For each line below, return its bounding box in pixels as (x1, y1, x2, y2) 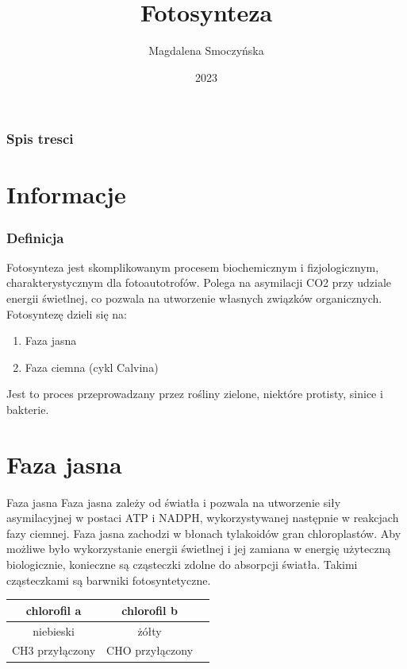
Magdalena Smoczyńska (148, 42, 264, 59)
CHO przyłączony (106, 642, 194, 659)
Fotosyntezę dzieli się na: (6, 305, 127, 322)
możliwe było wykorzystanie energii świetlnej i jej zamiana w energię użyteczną (6, 540, 391, 557)
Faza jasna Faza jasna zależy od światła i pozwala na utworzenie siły (6, 493, 341, 510)
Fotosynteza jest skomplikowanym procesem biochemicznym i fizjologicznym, (6, 258, 379, 275)
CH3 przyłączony (12, 642, 96, 659)
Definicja (6, 227, 64, 247)
